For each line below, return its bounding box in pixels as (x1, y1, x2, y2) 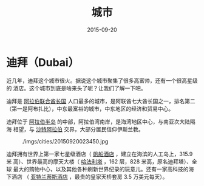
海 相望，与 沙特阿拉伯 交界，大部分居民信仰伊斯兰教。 (6, 125, 144, 133)
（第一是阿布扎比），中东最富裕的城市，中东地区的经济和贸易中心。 (6, 105, 174, 112)
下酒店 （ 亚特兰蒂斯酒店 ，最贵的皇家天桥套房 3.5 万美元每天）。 (6, 173, 168, 180)
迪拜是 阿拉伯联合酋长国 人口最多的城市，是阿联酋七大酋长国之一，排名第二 (6, 97, 195, 105)
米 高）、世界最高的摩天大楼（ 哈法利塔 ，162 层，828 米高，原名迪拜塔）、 (6, 157, 192, 165)
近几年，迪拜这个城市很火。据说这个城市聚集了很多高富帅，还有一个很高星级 (6, 77, 198, 84)
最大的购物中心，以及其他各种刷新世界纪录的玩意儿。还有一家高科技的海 (13, 165, 194, 173)
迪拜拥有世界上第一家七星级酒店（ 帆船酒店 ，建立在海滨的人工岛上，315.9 (6, 150, 193, 157)
